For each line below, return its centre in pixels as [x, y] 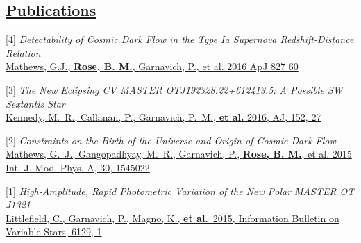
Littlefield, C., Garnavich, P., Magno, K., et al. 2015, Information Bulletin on [173, 218]
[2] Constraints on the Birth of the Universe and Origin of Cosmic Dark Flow [171, 140]
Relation [23, 52]
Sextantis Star [35, 103]
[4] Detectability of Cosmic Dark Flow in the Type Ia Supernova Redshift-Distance [180, 39]
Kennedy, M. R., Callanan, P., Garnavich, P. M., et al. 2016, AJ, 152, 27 [163, 117]
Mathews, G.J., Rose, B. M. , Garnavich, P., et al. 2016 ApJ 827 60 [152, 66]
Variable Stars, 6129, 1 [54, 232]
